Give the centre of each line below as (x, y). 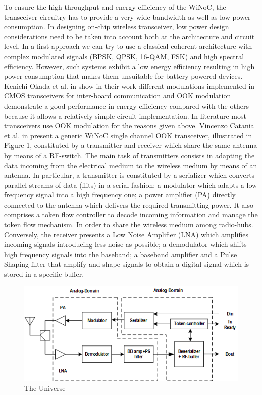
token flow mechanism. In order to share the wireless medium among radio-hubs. (129, 225)
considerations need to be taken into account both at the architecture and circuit (129, 36)
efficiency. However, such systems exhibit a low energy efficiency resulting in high (129, 66)
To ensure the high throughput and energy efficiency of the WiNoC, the (115, 7)
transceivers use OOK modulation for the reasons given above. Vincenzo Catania (129, 126)
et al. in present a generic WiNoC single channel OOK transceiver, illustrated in (128, 135)
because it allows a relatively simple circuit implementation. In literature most (125, 115)
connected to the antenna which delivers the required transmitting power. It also (129, 204)
